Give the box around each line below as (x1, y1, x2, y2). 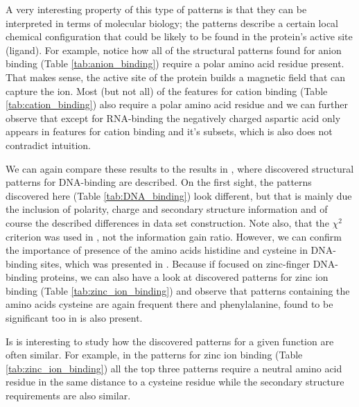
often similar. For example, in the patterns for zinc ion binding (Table (6, 347, 303, 362)
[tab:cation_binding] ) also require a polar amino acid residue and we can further (6, 97, 348, 112)
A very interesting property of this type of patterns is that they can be (6, 2, 307, 16)
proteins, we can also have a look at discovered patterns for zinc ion (40, 270, 329, 284)
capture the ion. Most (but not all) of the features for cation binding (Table (6, 83, 328, 98)
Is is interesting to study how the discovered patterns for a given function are (6, 334, 334, 348)
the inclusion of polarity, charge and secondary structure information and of (6, 202, 328, 216)
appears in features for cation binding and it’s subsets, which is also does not (6, 124, 333, 139)
